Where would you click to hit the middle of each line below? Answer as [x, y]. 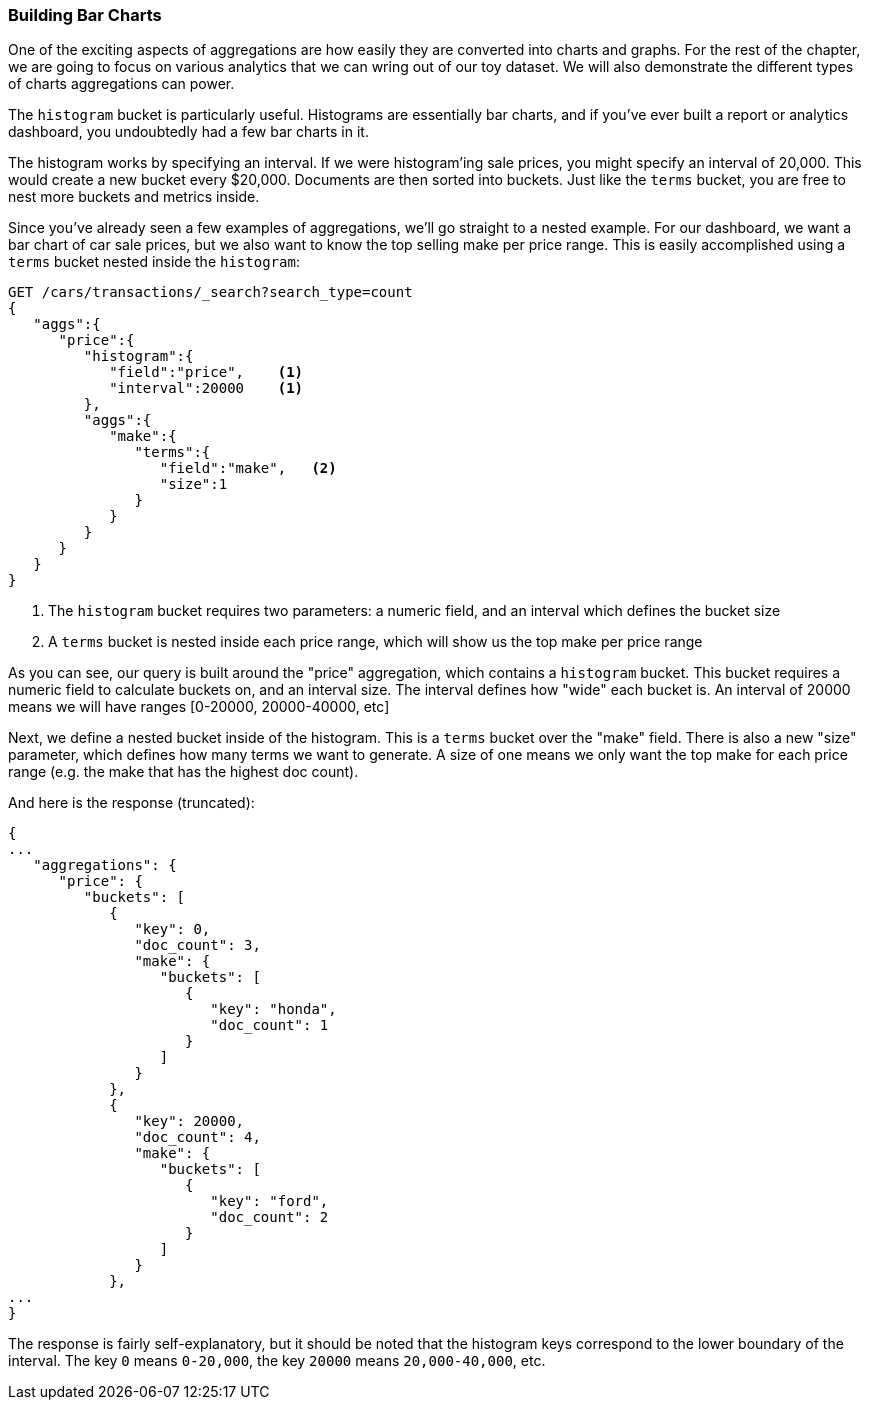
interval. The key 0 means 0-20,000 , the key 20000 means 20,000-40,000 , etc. [277, 1361]
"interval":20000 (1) [206, 388]
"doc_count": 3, [197, 945]
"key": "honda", [273, 1009]
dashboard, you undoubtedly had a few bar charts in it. [188, 132]
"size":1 [193, 484]
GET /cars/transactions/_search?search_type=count [210, 292]
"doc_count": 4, [197, 1137]
